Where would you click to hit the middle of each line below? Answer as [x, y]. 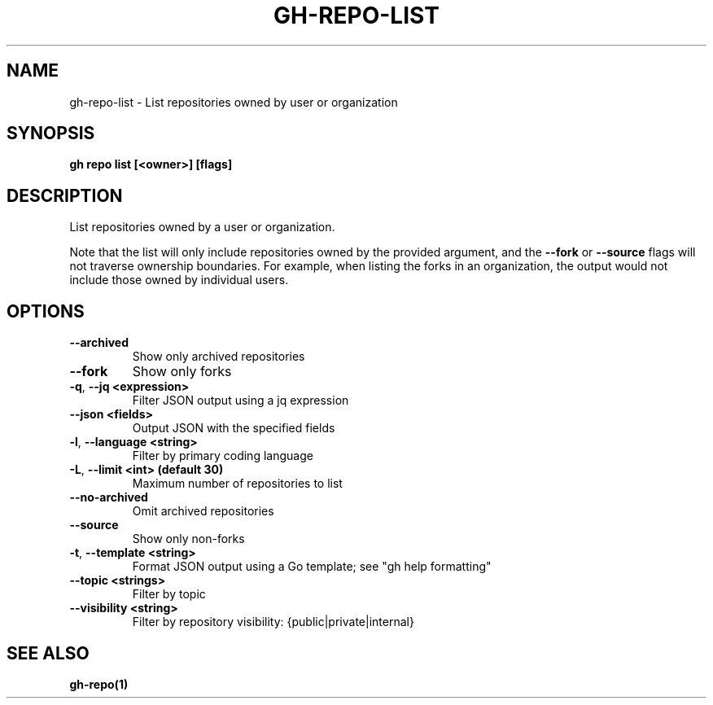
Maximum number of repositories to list [237, 484]
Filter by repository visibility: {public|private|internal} [273, 622]
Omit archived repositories [203, 511]
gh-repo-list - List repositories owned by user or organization [234, 102]
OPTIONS [46, 311]
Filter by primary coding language [223, 456]
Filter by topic [169, 594]
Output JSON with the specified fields [234, 428]
